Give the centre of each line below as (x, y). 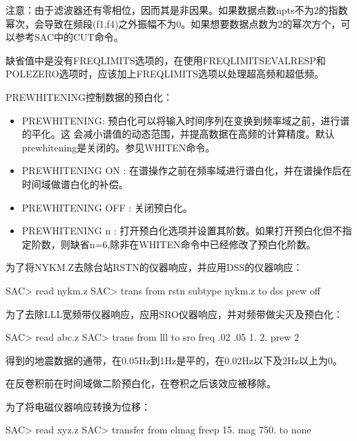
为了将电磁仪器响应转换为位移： (78, 406)
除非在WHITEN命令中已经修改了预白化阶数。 (213, 244)
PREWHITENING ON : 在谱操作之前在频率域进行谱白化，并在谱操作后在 (187, 170)
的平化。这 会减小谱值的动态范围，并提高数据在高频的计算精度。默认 (178, 134)
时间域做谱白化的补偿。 (75, 184)
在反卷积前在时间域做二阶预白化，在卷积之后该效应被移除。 (141, 383)
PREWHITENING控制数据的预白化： (89, 96)
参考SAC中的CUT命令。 (69, 37)
